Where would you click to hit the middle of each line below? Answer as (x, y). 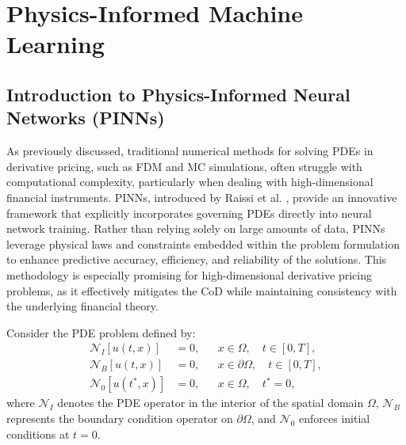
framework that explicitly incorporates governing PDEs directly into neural (189, 213)
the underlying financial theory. (82, 306)
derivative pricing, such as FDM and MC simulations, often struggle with (184, 166)
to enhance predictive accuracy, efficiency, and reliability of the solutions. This (197, 259)
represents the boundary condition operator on (120, 418)
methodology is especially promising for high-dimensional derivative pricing (189, 274)
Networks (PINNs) (86, 118)
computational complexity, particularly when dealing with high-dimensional (190, 182)
